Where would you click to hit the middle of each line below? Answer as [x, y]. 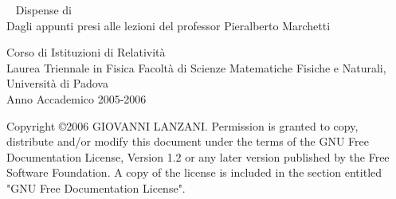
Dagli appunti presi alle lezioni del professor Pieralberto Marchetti [169, 25]
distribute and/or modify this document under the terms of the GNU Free [188, 141]
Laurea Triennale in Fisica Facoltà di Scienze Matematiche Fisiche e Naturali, [196, 67]
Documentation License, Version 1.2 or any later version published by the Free [198, 156]
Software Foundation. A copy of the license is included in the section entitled [194, 172]
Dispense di [44, 10]
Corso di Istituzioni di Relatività [86, 52]
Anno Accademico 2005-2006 [76, 98]
